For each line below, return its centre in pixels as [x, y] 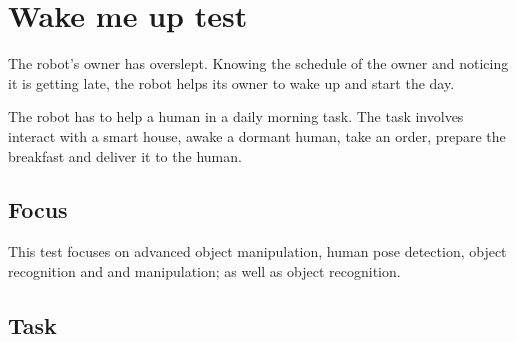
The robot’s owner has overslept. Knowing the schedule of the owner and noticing [258, 63]
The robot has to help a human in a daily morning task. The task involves [236, 116]
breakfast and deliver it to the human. [125, 155]
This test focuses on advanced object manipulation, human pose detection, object [257, 251]
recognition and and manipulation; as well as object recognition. [204, 270]
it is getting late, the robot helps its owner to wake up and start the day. [231, 82]
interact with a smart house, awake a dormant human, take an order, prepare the [257, 135]
